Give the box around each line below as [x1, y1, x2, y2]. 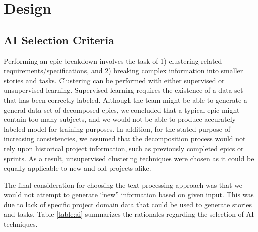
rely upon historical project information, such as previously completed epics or [4, 143, 244, 153]
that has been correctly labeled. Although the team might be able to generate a [4, 94, 247, 105]
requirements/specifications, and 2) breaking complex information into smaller [4, 65, 243, 76]
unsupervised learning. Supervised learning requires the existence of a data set [4, 85, 243, 95]
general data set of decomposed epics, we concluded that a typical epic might [4, 104, 240, 115]
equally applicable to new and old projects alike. [4, 163, 151, 173]
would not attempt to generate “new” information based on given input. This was [4, 189, 254, 200]
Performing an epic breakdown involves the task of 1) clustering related [4, 55, 222, 66]
